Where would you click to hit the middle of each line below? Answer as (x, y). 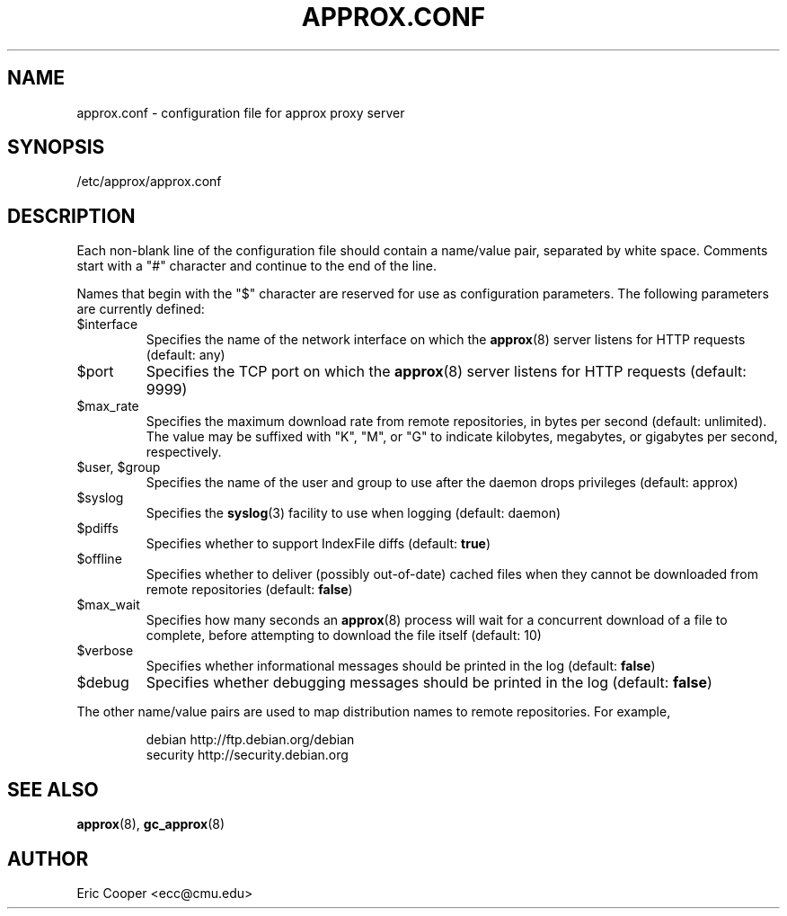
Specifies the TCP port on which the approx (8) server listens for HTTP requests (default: (446, 372)
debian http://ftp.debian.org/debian (250, 740)
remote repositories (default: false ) (249, 590)
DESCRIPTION (71, 216)
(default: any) (186, 355)
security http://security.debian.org (247, 755)
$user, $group (119, 467)
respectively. (184, 452)
